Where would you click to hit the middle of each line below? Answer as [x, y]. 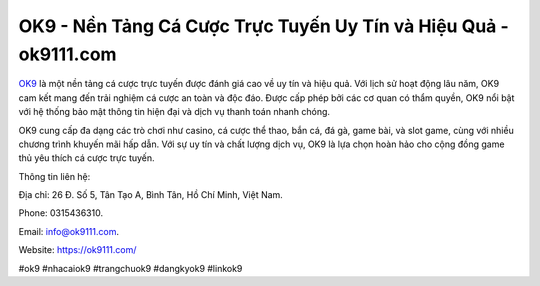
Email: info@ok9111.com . [69, 231]
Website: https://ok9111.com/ [77, 250]
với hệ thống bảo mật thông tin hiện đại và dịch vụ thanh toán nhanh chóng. [174, 112]
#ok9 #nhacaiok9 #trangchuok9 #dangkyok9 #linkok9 [130, 268]
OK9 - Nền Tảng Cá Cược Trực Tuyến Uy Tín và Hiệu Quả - [263, 26]
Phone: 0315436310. [61, 213]
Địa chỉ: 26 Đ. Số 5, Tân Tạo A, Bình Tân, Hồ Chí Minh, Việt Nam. [151, 195]
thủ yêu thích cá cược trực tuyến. [86, 158]
